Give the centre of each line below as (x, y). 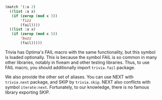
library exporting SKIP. (27, 92)
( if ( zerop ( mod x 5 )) (34, 34)
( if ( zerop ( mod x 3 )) (34, 16)
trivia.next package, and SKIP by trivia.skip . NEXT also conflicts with (78, 82)
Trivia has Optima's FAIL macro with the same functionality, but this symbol (80, 52)
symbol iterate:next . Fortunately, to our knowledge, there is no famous (77, 87)
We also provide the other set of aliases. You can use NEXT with (69, 77)
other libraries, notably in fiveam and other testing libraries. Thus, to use (77, 62)
